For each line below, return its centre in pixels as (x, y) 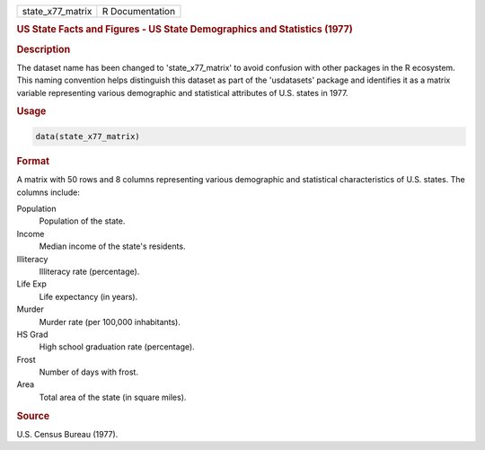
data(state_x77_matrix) (88, 136)
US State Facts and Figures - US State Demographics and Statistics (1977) (185, 30)
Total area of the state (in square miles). (113, 397)
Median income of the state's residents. (112, 246)
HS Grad (32, 334)
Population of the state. (82, 221)
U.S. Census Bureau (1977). (67, 434)
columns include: (48, 192)
